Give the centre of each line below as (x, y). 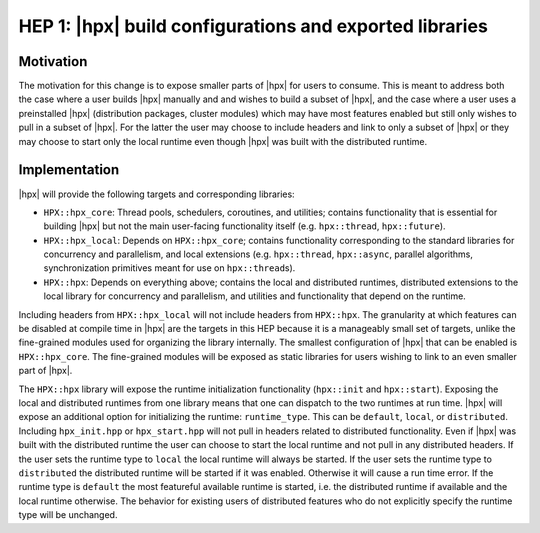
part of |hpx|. (45, 371)
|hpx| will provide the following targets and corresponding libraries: (156, 194)
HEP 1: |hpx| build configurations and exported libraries (253, 26)
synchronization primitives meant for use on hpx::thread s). (169, 268)
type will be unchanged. (68, 515)
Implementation (69, 170)
